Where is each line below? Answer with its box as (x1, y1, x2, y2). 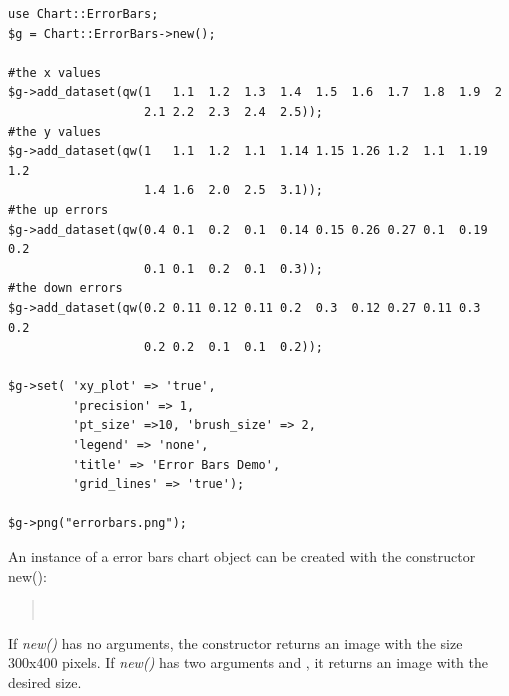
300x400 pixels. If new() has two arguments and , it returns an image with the (8, 652, 488, 673)
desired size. (8, 672, 82, 692)
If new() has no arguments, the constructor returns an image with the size (8, 632, 463, 653)
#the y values (8, 124, 102, 139)
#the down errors (8, 281, 123, 296)
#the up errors (8, 202, 109, 217)
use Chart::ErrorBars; (8, 7, 159, 21)
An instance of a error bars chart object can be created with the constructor (8, 546, 476, 567)
